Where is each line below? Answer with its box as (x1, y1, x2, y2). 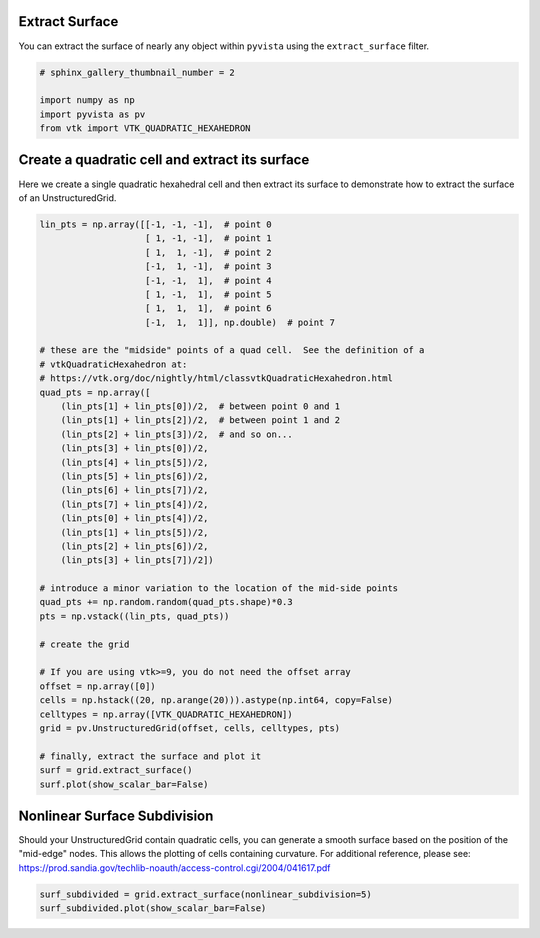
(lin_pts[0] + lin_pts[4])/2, (60, 513, 209, 524)
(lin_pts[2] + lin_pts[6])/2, (60, 540, 209, 552)
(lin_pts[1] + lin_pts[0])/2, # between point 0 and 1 (60, 401, 341, 412)
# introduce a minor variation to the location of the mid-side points (39, 583, 399, 594)
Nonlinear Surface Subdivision (18, 807, 214, 824)
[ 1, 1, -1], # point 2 (145, 246, 272, 258)
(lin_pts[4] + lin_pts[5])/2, (60, 456, 209, 468)
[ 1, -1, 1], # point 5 (145, 288, 272, 300)
